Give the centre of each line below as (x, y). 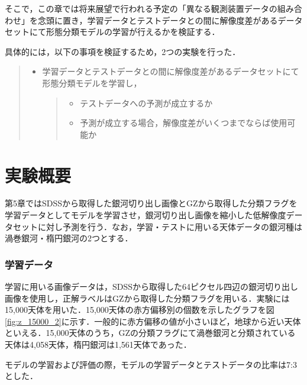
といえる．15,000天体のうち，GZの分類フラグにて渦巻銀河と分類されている (150, 333)
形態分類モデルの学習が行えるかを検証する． (133, 32)
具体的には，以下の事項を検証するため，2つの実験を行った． (123, 51)
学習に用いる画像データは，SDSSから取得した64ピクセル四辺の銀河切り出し (152, 287)
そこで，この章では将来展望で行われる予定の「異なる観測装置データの (141, 8)
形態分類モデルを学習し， (92, 82)
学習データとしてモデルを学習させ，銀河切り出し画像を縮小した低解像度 (146, 215)
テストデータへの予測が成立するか (146, 103)
